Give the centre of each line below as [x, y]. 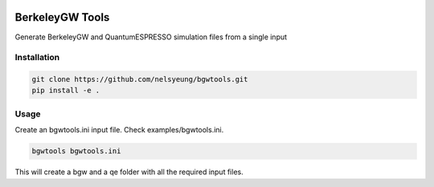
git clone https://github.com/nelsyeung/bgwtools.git [140, 79]
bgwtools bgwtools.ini [76, 151]
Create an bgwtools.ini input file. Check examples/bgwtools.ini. [119, 130]
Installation [37, 58]
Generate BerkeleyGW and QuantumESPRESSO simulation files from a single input [151, 37]
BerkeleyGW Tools [62, 17]
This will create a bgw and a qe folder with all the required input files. [129, 172]
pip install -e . [66, 91]
